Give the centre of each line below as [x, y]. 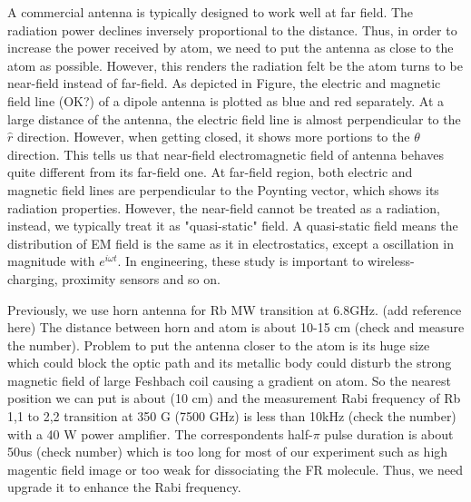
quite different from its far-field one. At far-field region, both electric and [210, 172]
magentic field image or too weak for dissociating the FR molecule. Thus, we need [235, 469]
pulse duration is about [389, 433]
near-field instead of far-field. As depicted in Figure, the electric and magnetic [224, 83]
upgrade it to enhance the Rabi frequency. [124, 487]
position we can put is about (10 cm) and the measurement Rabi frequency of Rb [234, 398]
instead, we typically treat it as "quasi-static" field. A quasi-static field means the [233, 226]
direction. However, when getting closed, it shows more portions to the [213, 137]
